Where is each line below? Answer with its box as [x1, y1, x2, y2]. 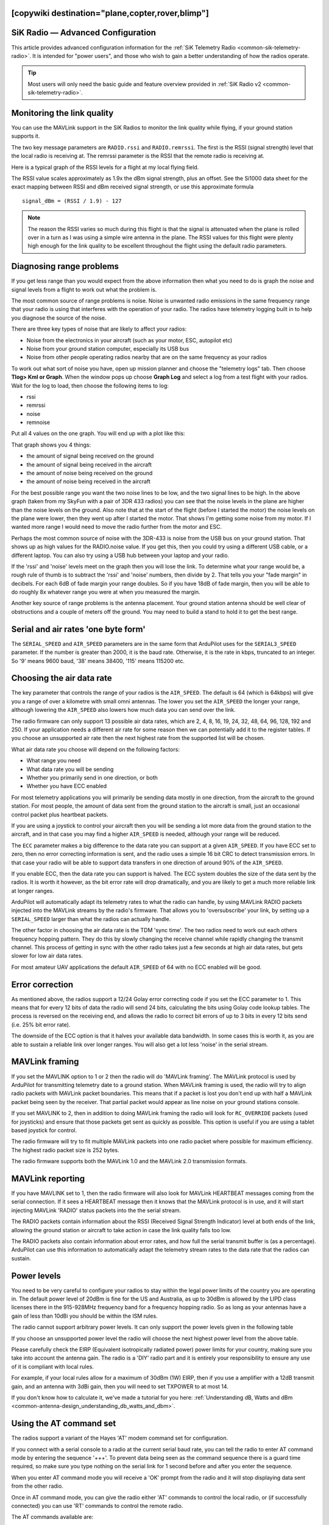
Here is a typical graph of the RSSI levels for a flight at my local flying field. [11, 163, 199, 171]
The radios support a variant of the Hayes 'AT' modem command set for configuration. [11, 1434, 228, 1442]
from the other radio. [11, 1482, 63, 1490]
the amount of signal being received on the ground [26, 452, 154, 460]
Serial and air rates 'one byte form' [11, 624, 146, 634]
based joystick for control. [11, 1126, 77, 1134]
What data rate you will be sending [26, 766, 114, 773]
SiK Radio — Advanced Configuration [11, 27, 157, 38]
